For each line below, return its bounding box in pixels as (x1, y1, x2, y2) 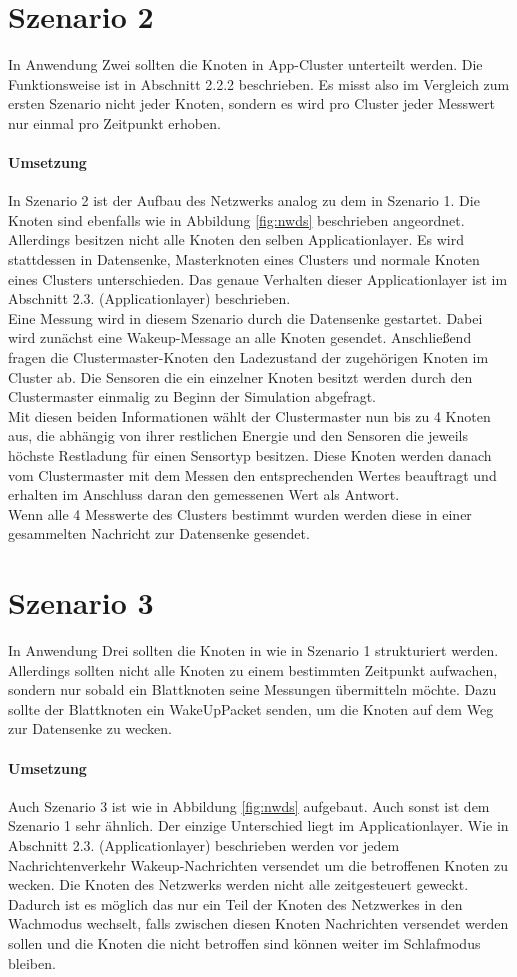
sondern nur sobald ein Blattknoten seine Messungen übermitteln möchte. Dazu (8, 679, 497, 700)
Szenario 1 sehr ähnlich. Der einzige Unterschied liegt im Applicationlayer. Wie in (8, 815, 509, 836)
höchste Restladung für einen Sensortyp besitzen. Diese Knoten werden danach (8, 445, 492, 466)
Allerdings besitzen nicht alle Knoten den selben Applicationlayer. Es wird (8, 229, 465, 250)
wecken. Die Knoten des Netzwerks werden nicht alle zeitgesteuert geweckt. (8, 874, 469, 895)
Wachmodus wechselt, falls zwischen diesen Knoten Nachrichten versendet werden (8, 913, 509, 934)
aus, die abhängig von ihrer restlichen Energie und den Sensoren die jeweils (8, 425, 468, 446)
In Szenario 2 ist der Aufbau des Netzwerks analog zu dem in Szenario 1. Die (8, 190, 480, 211)
